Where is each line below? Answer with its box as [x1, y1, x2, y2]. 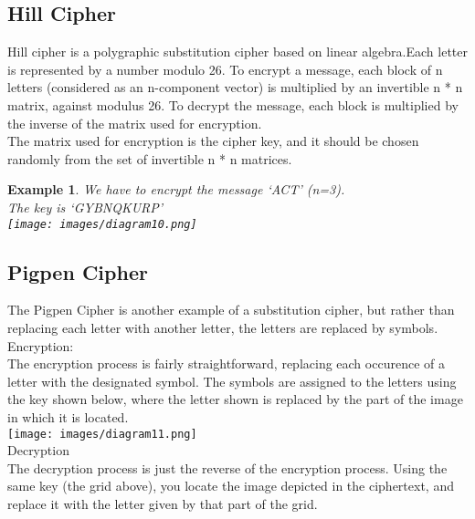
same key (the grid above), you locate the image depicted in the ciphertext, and [7, 476, 454, 495]
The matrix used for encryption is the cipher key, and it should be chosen [7, 131, 419, 151]
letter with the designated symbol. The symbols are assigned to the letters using [7, 371, 457, 390]
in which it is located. [7, 407, 129, 426]
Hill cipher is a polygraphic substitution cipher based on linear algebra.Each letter [7, 42, 469, 61]
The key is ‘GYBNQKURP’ [7, 197, 164, 216]
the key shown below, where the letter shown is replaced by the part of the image [7, 389, 463, 409]
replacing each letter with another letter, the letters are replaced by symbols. [7, 318, 438, 337]
